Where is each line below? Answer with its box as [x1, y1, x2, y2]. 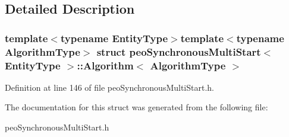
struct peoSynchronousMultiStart [96, 44, 261, 59]
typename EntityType [60, 30, 168, 45]
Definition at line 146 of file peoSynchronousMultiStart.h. [5, 81, 214, 93]
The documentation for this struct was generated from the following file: [5, 101, 268, 113]
